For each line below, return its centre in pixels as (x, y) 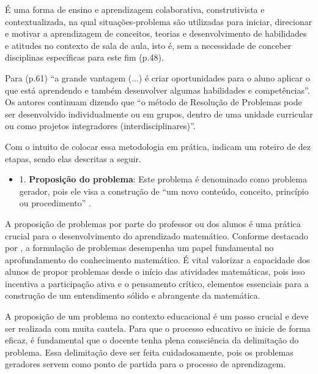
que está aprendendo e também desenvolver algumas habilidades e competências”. (157, 90)
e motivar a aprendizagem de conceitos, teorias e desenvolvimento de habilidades (156, 33)
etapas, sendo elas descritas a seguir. (73, 158)
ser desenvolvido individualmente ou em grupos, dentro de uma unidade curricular (159, 114)
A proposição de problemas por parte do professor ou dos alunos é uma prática (153, 223)
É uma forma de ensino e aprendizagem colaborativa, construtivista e (135, 9)
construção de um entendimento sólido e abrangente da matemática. (133, 295)
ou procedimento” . (55, 203)
